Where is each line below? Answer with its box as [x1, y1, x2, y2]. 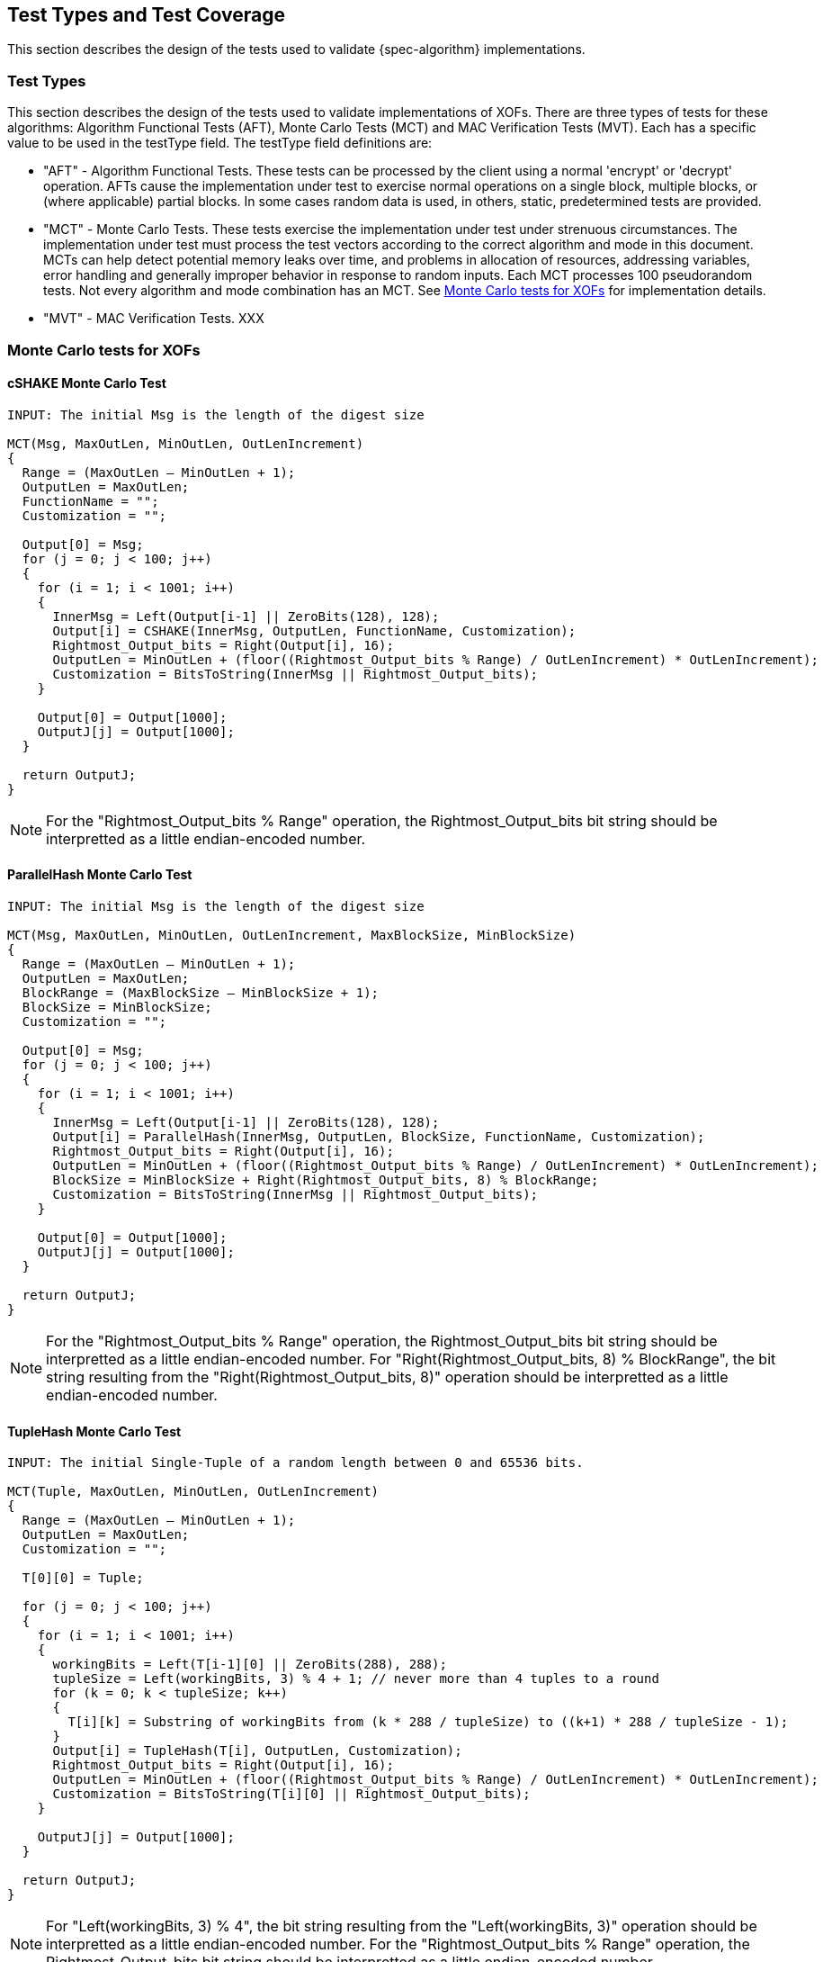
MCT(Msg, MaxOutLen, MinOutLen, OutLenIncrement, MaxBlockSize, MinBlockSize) [7, 927, 577, 942]
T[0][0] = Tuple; [22, 1570, 144, 1586]
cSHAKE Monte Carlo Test [7, 375, 166, 391]
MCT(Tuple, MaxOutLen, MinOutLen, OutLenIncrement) [7, 1484, 380, 1499]
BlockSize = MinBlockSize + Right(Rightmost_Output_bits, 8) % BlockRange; [52, 1172, 599, 1187]
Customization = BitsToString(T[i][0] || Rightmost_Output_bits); [52, 1786, 531, 1802]
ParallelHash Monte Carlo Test [7, 867, 192, 883]
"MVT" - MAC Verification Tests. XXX [43, 310, 264, 327]
